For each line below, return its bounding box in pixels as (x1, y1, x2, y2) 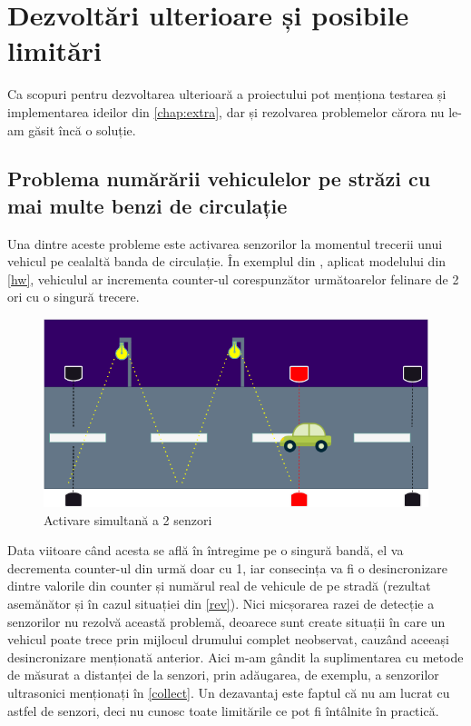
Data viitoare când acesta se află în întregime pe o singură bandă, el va (7, 541, 404, 560)
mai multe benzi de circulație (7, 191, 288, 219)
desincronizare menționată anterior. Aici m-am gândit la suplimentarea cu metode (7, 647, 464, 666)
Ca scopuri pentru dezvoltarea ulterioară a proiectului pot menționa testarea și (7, 85, 446, 104)
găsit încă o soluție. (28, 120, 136, 139)
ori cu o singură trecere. (7, 287, 140, 306)
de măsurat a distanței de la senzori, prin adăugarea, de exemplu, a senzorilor (7, 665, 439, 684)
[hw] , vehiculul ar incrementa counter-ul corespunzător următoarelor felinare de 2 (7, 269, 459, 288)
